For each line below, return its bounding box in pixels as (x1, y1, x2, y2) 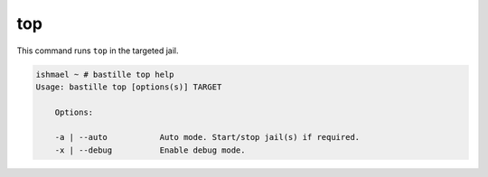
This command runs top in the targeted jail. (16, 45, 180, 56)
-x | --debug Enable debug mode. (54, 144, 246, 155)
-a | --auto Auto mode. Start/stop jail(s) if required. (54, 132, 361, 143)
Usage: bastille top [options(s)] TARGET (35, 81, 222, 92)
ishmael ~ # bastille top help (35, 69, 175, 79)
